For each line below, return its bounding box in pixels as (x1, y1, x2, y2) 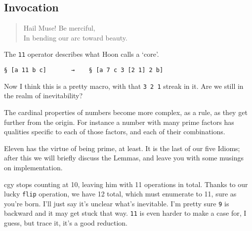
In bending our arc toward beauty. (23, 32, 127, 42)
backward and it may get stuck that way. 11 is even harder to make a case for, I (4, 208, 247, 218)
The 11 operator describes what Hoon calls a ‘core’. (4, 49, 159, 59)
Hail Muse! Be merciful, (23, 23, 95, 33)
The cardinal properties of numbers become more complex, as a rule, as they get (4, 107, 248, 117)
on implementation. (4, 162, 63, 172)
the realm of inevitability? (4, 90, 83, 101)
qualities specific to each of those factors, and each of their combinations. (4, 126, 225, 137)
